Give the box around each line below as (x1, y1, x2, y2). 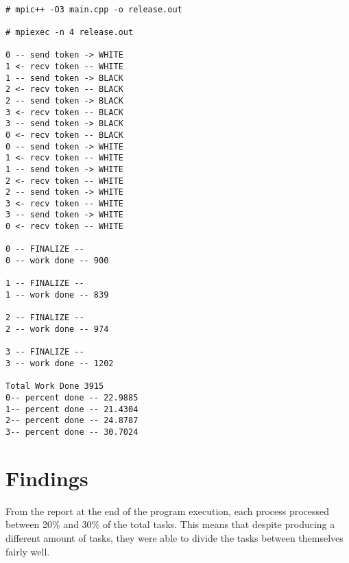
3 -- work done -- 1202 (5, 359, 114, 368)
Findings (5, 464, 88, 492)
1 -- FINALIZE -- (5, 278, 84, 289)
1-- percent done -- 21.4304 (5, 404, 139, 414)
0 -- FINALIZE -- (5, 244, 84, 254)
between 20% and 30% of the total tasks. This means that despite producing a (5, 517, 335, 531)
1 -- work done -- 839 (5, 290, 109, 300)
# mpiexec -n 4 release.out (5, 27, 134, 37)
